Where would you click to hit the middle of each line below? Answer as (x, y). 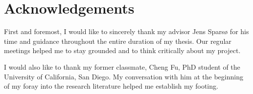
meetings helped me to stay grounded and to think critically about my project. (122, 50)
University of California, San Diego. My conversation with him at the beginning (124, 76)
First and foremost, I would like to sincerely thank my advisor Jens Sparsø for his (126, 31)
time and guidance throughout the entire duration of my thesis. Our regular (118, 41)
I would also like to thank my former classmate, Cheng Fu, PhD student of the (122, 66)
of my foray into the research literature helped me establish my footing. (111, 86)
